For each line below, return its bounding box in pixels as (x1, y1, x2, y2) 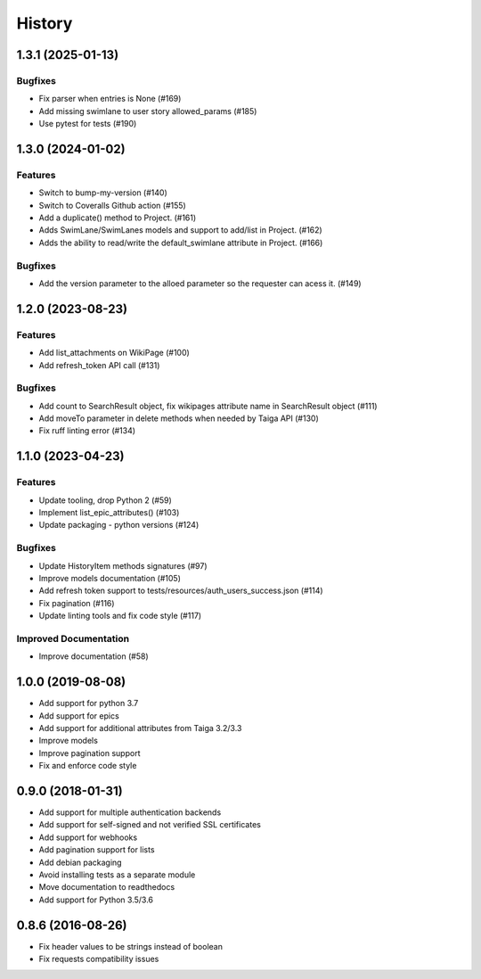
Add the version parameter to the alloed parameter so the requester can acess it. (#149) (38, 277, 362, 289)
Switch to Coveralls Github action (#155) (38, 200, 186, 210)
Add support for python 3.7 (38, 698, 139, 709)
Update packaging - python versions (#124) (38, 520, 200, 531)
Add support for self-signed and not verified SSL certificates (38, 819, 262, 830)
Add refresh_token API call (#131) (38, 359, 160, 370)
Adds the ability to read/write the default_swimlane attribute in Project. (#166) (38, 237, 323, 248)
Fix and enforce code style (38, 761, 137, 771)
